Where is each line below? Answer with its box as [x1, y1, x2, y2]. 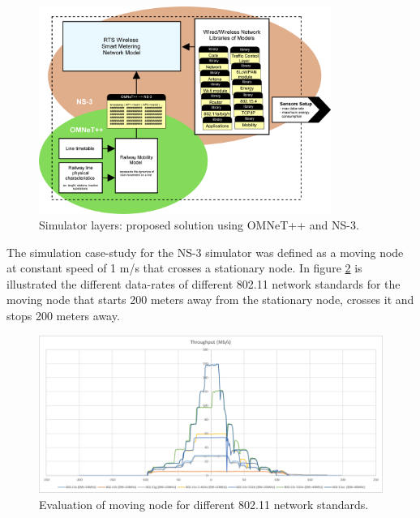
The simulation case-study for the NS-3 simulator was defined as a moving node [6, 243, 404, 260]
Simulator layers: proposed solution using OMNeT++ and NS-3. [39, 216, 359, 233]
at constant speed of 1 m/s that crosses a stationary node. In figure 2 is [6, 259, 362, 276]
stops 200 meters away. [6, 307, 120, 324]
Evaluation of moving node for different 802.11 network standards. [39, 495, 369, 512]
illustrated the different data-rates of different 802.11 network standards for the [6, 275, 401, 292]
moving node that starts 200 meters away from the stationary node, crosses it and [6, 291, 414, 308]
